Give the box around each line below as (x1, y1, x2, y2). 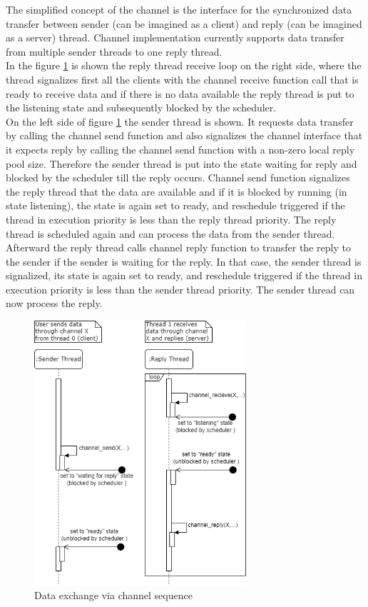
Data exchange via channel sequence (34, 588, 193, 603)
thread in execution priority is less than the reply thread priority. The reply (6, 211, 337, 226)
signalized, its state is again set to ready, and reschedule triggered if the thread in (6, 268, 362, 283)
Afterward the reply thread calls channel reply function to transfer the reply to (6, 240, 351, 255)
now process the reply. (6, 296, 103, 311)
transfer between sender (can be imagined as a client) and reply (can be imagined (6, 16, 362, 31)
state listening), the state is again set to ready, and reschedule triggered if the (6, 198, 345, 213)
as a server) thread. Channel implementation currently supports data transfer (6, 30, 344, 45)
